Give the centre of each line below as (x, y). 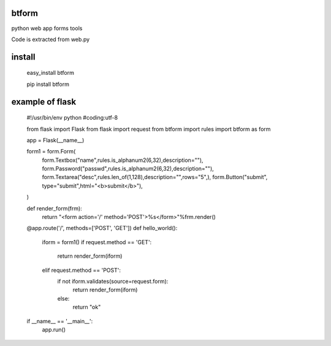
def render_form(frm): (54, 208)
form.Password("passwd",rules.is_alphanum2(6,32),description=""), (128, 169)
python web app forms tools (47, 28)
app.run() (54, 329)
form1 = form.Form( (51, 152)
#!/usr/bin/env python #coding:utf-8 (72, 118)
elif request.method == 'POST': (81, 270)
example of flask (44, 102)
